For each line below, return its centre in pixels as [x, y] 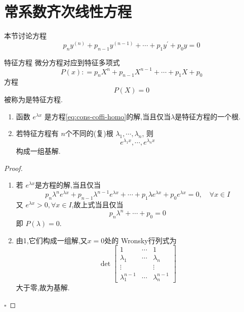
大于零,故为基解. [43, 287]
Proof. [13, 168]
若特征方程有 [37, 133]
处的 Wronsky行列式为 [140, 240]
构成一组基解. [38, 150]
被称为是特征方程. [33, 99]
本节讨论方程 [25, 36]
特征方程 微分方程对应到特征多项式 [62, 62]
